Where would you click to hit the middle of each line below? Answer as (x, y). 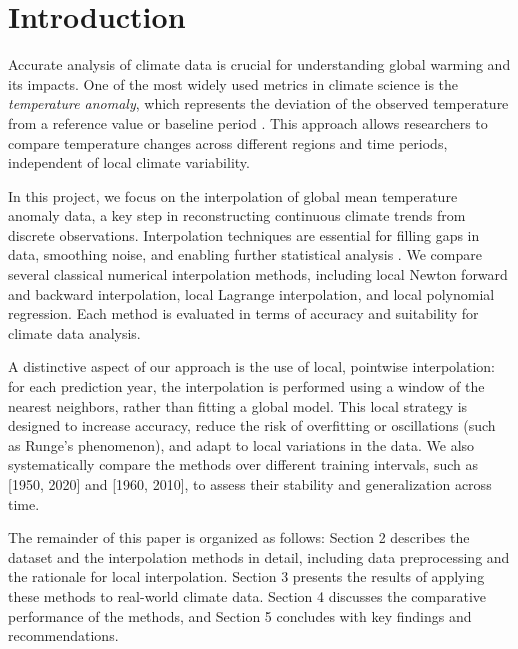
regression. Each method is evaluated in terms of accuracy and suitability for (243, 313)
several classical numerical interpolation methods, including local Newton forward (258, 274)
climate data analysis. (74, 332)
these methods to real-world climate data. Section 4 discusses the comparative (247, 595)
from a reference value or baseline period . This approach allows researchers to (248, 122)
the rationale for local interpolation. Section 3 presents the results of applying (246, 576)
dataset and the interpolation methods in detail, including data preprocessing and (259, 556)
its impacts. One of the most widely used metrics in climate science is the (233, 83)
